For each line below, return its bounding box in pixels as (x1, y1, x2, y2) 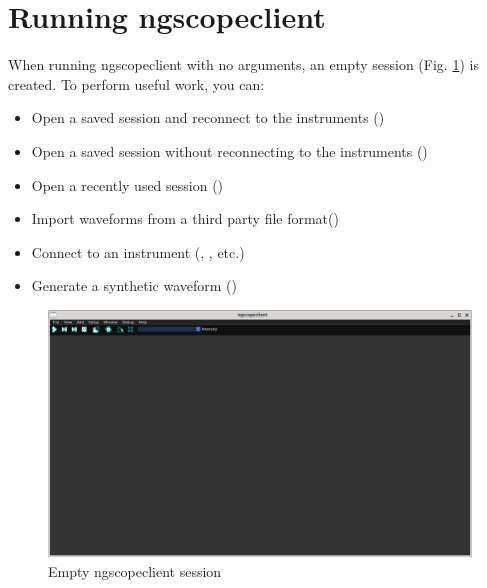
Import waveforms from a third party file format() (31, 208, 339, 229)
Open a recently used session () (31, 174, 224, 195)
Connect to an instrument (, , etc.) (31, 241, 245, 262)
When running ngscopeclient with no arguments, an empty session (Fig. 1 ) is (8, 54, 479, 75)
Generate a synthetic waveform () (31, 275, 237, 296)
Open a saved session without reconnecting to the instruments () (31, 140, 428, 161)
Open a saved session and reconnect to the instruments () (31, 107, 385, 128)
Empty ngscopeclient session (48, 561, 222, 582)
